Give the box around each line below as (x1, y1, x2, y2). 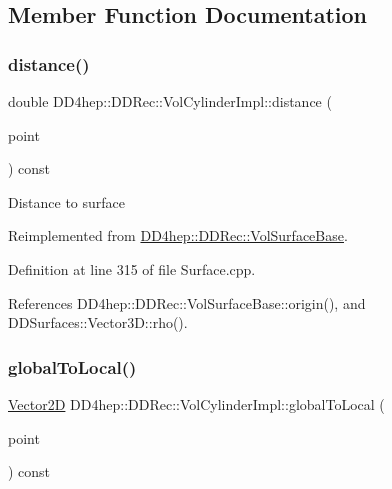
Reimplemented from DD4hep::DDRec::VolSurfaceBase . (8, 225, 348, 246)
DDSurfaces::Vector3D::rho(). (8, 312, 188, 333)
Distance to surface (8, 191, 126, 212)
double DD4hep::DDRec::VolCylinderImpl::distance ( (8, 91, 332, 111)
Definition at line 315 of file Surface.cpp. (8, 258, 256, 279)
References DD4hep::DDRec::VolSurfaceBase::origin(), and (8, 292, 366, 313)
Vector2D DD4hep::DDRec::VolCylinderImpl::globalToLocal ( (8, 393, 385, 414)
